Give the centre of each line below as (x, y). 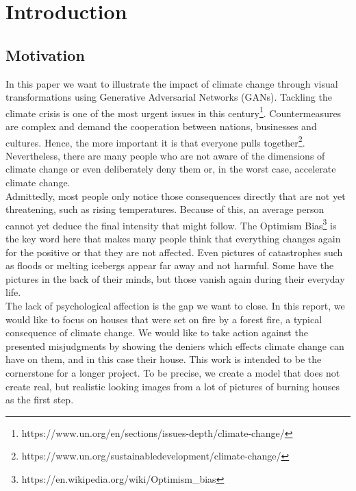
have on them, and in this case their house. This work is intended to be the (164, 359)
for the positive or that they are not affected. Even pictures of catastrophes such (174, 252)
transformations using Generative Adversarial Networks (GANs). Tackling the (169, 97)
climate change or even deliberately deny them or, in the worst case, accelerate (171, 169)
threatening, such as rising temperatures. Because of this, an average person (165, 209)
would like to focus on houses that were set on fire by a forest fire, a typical (164, 319)
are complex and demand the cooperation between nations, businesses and (161, 126)
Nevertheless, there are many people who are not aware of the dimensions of (165, 155)
